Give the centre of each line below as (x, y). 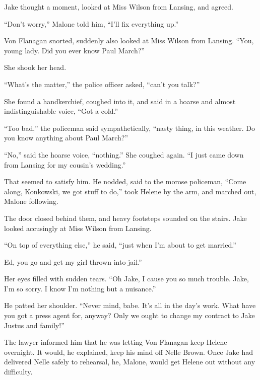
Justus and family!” (34, 325)
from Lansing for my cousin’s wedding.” (65, 164)
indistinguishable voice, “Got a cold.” (61, 111)
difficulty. (18, 372)
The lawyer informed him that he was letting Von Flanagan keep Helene (116, 342)
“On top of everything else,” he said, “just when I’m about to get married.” (120, 245)
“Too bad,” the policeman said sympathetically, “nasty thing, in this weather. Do (129, 128)
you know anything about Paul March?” (66, 138)
